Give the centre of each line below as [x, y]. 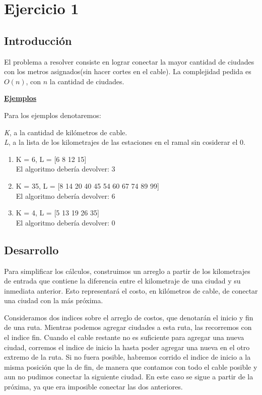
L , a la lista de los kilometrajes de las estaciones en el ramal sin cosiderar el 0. [125, 142]
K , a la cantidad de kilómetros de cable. [66, 132]
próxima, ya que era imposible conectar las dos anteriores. [93, 387]
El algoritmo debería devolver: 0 [65, 222]
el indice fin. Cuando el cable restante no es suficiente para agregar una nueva [124, 337]
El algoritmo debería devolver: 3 [65, 169]
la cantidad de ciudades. [87, 81]
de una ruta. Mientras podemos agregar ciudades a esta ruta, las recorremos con [128, 327]
